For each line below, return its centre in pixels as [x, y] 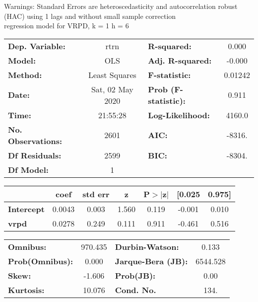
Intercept [26, 209]
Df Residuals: [35, 155]
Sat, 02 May [112, 89]
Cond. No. [135, 290]
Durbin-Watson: [147, 246]
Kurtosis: [26, 290]
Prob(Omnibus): [41, 261]
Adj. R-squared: [180, 60]
